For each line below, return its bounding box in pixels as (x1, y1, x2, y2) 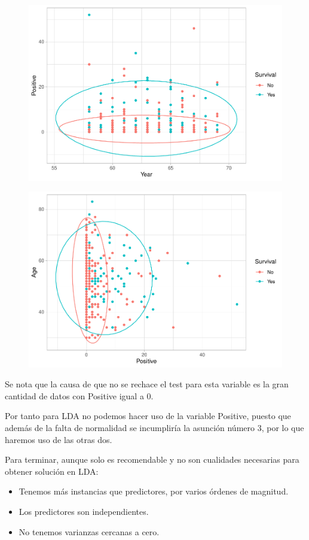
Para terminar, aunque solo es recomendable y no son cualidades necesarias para (5, 453, 299, 466)
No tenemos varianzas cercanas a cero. (19, 525, 160, 538)
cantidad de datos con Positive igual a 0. (5, 389, 154, 402)
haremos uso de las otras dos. (5, 433, 112, 445)
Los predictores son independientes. (19, 505, 149, 517)
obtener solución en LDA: (5, 465, 99, 477)
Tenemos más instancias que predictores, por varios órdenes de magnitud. (19, 485, 289, 497)
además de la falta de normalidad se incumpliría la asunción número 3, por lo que (5, 421, 304, 434)
